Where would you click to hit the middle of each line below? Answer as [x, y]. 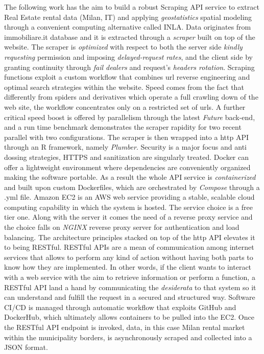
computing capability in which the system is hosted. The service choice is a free [128, 207]
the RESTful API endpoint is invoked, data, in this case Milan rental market [125, 327]
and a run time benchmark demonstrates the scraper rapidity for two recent [123, 127]
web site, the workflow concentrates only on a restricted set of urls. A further [125, 107]
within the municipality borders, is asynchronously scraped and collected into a [128, 337]
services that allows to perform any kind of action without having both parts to [129, 257]
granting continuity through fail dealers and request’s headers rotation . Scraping [129, 67]
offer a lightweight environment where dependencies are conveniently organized [127, 167]
